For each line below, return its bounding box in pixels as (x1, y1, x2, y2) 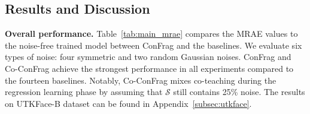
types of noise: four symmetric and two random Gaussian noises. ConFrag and (5, 50, 291, 63)
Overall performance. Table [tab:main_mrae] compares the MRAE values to (5, 27, 298, 40)
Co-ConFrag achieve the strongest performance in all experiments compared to (5, 62, 294, 74)
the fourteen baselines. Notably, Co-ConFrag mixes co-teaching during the (5, 74, 276, 86)
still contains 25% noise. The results (173, 85, 305, 98)
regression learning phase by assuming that (5, 85, 163, 98)
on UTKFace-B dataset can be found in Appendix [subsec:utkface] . (5, 97, 252, 109)
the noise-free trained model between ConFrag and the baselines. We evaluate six (5, 39, 302, 51)
